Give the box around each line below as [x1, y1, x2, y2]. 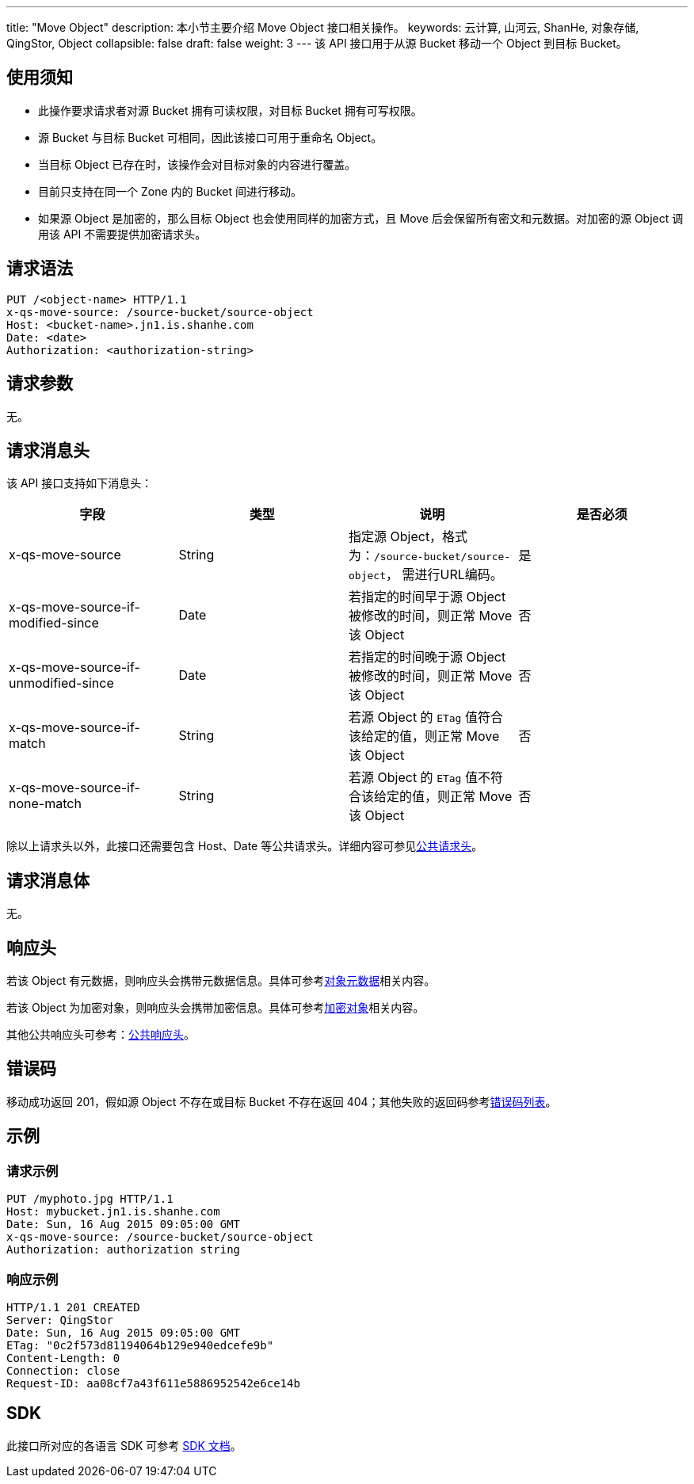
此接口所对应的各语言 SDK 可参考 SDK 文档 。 [6, 1438, 242, 1452]
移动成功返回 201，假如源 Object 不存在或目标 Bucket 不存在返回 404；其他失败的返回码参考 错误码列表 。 [6, 1094, 557, 1108]
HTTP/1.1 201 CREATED [6, 1300, 140, 1314]
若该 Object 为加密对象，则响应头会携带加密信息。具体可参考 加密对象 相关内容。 [6, 1001, 425, 1015]
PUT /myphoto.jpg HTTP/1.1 [6, 1192, 173, 1206]
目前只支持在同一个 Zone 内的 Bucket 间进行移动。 [38, 184, 302, 198]
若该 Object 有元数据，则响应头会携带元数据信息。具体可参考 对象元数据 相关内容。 [6, 974, 436, 988]
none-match [9, 795, 82, 812]
